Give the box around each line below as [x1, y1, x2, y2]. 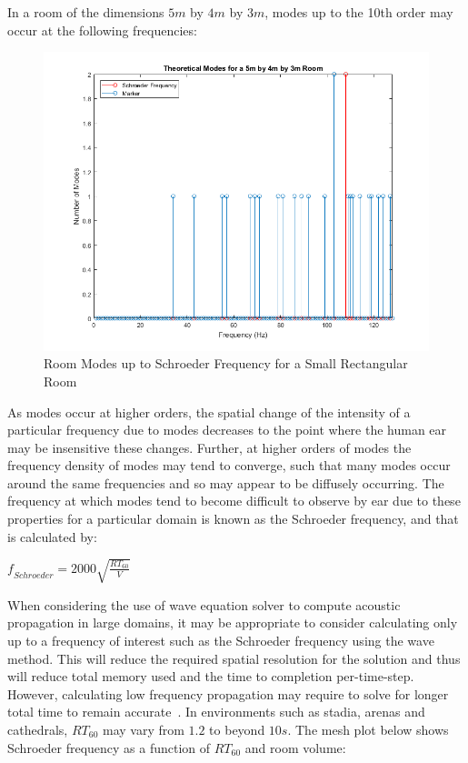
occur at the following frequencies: [7, 20, 197, 39]
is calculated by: [7, 527, 97, 546]
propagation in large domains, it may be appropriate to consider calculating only [7, 613, 458, 632]
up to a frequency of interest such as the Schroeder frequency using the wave [7, 631, 434, 649]
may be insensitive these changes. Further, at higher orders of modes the [7, 437, 412, 457]
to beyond [209, 719, 265, 738]
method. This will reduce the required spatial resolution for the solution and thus [7, 648, 461, 668]
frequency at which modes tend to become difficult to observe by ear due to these [7, 491, 461, 510]
